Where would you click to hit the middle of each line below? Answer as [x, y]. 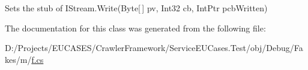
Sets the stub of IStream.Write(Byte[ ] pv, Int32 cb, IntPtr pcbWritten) [136, 8]
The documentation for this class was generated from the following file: [135, 28]
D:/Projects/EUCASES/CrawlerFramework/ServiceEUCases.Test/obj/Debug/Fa [154, 48]
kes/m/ [18, 59]
